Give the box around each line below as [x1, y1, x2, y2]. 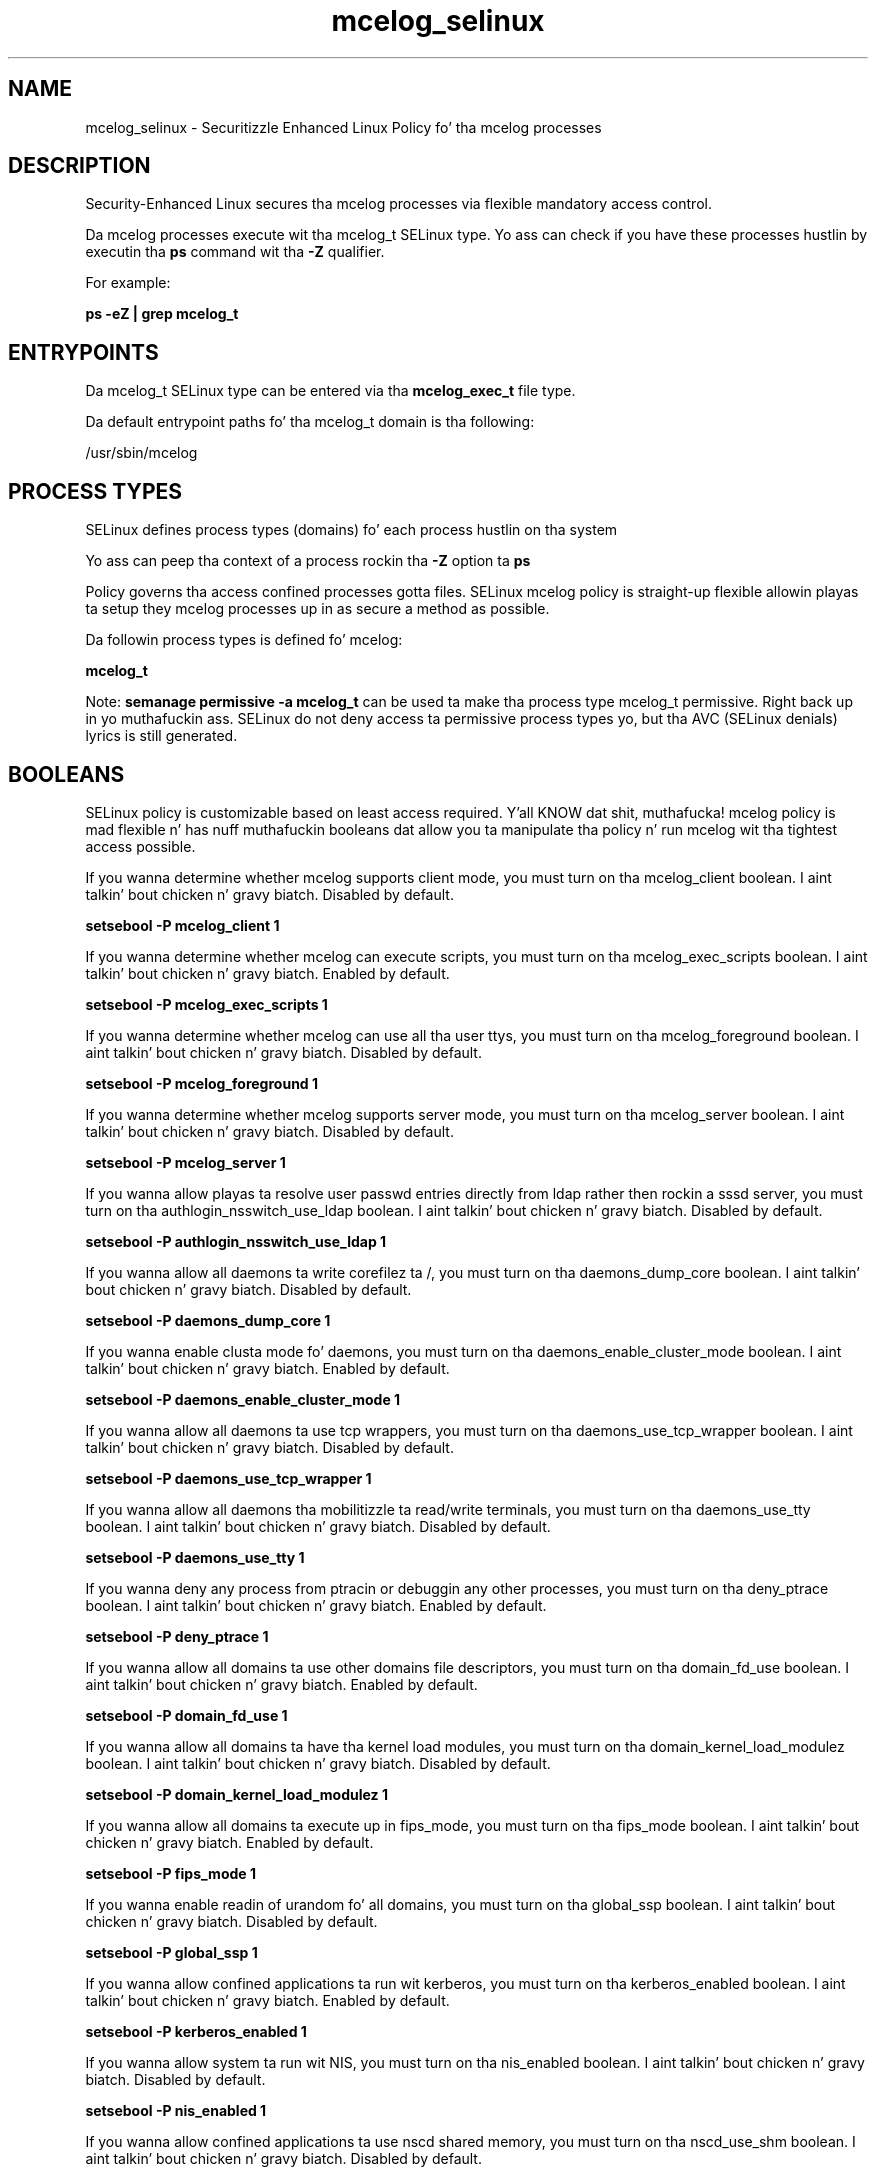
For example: [85, 274, 171, 292]
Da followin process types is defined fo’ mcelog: [85, 631, 403, 649]
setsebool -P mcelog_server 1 [85, 1153, 286, 1171]
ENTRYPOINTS [8, 339, 159, 365]
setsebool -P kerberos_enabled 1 [85, 2022, 307, 2040]
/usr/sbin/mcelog [85, 444, 198, 462]
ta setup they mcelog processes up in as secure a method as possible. [85, 600, 550, 618]
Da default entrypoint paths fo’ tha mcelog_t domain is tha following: [85, 413, 535, 431]
